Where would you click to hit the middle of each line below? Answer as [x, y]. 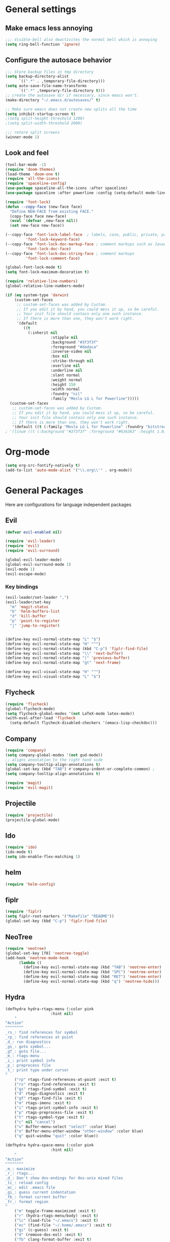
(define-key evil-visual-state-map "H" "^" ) [53, 672]
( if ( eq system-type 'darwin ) [37, 295]
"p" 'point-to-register [35, 621]
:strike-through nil [72, 361]
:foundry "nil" [66, 394]
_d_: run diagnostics [28, 1042]
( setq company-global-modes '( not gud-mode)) [54, 755]
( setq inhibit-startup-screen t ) [40, 114]
